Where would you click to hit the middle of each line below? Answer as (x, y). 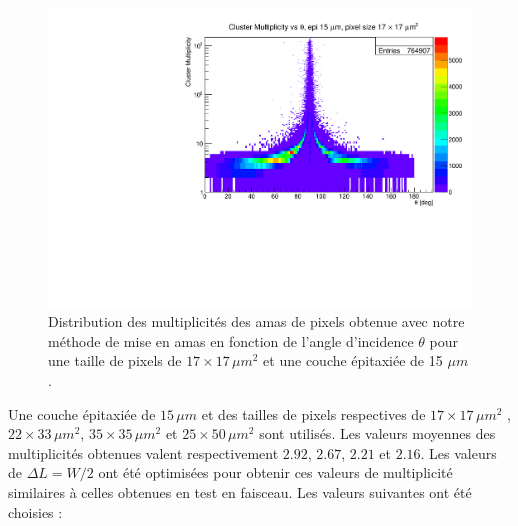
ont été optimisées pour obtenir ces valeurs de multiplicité (275, 472)
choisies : (35, 511)
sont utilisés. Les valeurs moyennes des (377, 433)
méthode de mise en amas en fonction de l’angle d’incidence (231, 340)
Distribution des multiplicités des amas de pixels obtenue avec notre (256, 321)
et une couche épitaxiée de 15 (353, 360)
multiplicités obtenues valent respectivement (143, 452)
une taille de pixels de (115, 360)
